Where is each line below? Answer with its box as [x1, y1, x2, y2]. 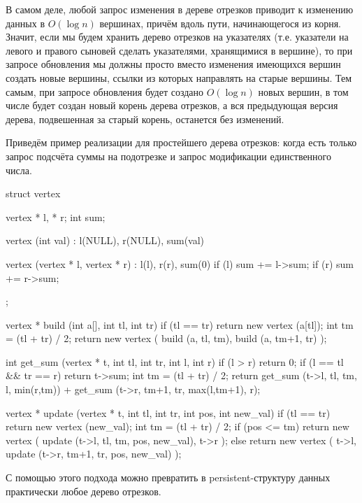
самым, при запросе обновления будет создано [6, 84, 204, 99]
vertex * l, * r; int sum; [6, 209, 106, 224]
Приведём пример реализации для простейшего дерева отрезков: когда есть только [6, 135, 357, 150]
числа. [6, 162, 32, 177]
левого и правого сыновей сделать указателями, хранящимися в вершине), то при [6, 43, 353, 57]
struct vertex [6, 186, 61, 201]
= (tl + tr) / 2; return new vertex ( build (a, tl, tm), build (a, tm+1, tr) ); [6, 331, 327, 346]
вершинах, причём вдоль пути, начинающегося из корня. [99, 15, 341, 30]
